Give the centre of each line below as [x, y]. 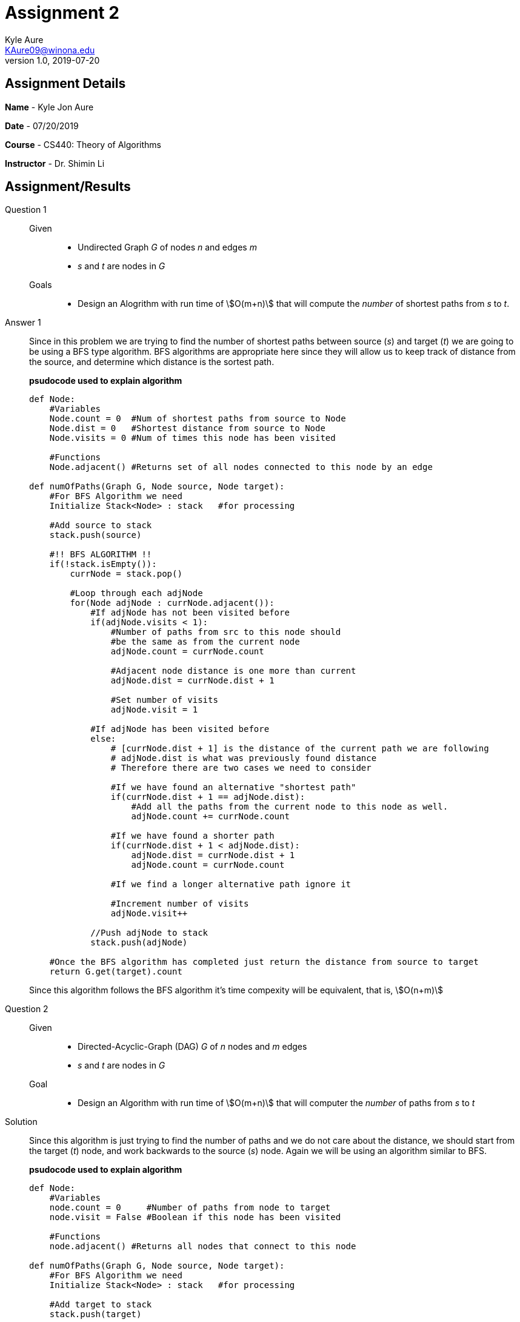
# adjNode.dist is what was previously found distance [244, 758]
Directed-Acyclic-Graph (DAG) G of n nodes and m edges [192, 1047]
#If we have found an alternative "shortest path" [233, 787]
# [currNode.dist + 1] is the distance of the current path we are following [300, 749]
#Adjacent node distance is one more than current [233, 671]
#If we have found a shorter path [192, 836]
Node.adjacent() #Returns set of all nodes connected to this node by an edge [241, 467]
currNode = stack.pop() [126, 574]
